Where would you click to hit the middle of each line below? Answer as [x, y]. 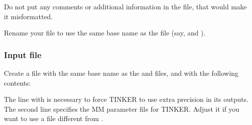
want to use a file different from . [54, 118]
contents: [17, 82]
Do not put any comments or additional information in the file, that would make [126, 6]
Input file [23, 54]
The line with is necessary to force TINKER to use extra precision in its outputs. [126, 99]
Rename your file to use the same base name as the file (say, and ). [105, 33]
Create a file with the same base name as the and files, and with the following [121, 73]
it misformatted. [28, 16]
